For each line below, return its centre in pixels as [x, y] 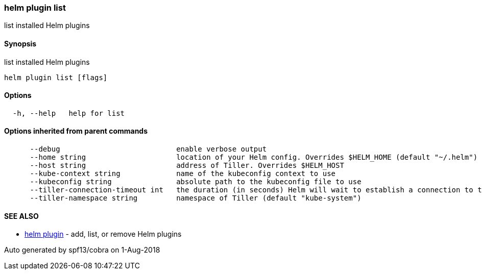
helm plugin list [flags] [56, 77]
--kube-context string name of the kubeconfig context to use [183, 174]
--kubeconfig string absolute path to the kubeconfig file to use [196, 182]
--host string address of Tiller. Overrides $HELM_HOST [187, 166]
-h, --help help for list [69, 113]
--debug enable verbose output [148, 149]
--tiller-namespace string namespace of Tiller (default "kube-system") [196, 198]
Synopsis [20, 43]
